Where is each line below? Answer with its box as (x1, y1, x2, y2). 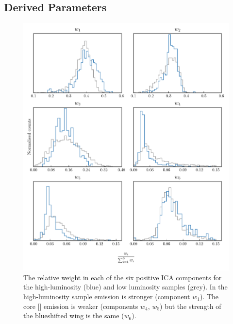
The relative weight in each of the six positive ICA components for (23, 272, 222, 282)
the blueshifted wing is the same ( (23, 310, 124, 321)
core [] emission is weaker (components (23, 301, 138, 311)
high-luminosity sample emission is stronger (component (23, 291, 190, 301)
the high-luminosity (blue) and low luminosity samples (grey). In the (23, 282, 228, 292)
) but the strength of (160, 301, 221, 311)
